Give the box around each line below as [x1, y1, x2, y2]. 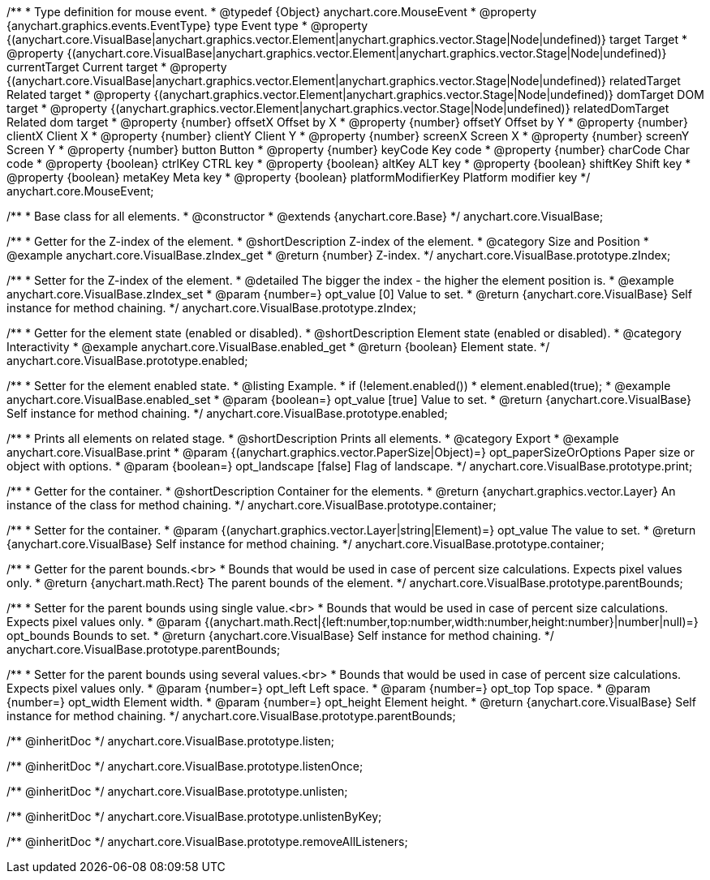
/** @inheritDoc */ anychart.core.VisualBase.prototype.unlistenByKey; [6, 809, 382, 823]
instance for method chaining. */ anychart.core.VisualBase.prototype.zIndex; [6, 301, 416, 315]
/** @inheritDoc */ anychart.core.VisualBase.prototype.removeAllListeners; [6, 835, 408, 848]
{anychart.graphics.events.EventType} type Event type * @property [6, 19, 368, 32]
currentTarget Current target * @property [6, 60, 227, 74]
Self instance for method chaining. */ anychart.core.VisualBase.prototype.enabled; [6, 406, 448, 420]
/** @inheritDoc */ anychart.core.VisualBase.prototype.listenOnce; [6, 759, 364, 773]
